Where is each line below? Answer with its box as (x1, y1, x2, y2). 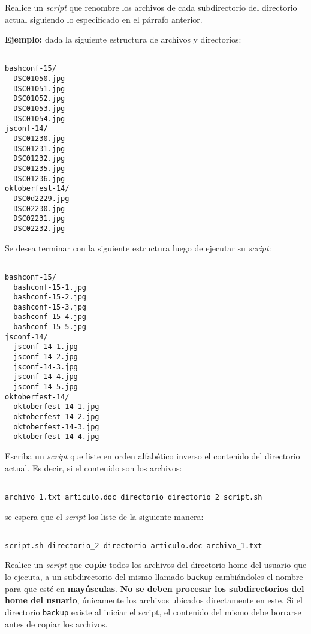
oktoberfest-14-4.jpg (13, 432, 99, 441)
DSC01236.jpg (13, 174, 65, 183)
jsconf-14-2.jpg (13, 353, 78, 362)
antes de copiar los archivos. (5, 617, 108, 630)
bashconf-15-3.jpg (13, 302, 87, 311)
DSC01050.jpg (13, 74, 65, 83)
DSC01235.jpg (13, 164, 65, 173)
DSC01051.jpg (13, 84, 65, 93)
